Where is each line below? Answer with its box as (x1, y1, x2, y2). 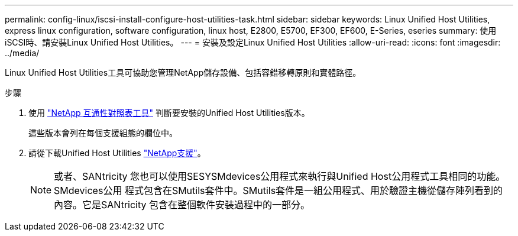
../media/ (5, 48, 40, 58)
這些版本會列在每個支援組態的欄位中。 (28, 128, 177, 138)
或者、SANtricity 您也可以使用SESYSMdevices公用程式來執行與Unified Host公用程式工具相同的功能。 (54, 170, 506, 182)
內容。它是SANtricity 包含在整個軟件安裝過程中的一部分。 (54, 199, 310, 211)
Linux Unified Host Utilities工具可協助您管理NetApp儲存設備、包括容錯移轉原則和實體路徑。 (5, 67, 361, 77)
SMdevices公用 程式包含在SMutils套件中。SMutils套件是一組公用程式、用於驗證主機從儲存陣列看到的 (54, 185, 503, 196)
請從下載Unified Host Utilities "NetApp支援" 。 (28, 148, 206, 158)
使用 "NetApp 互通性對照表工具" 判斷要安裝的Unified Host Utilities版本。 (28, 108, 310, 118)
